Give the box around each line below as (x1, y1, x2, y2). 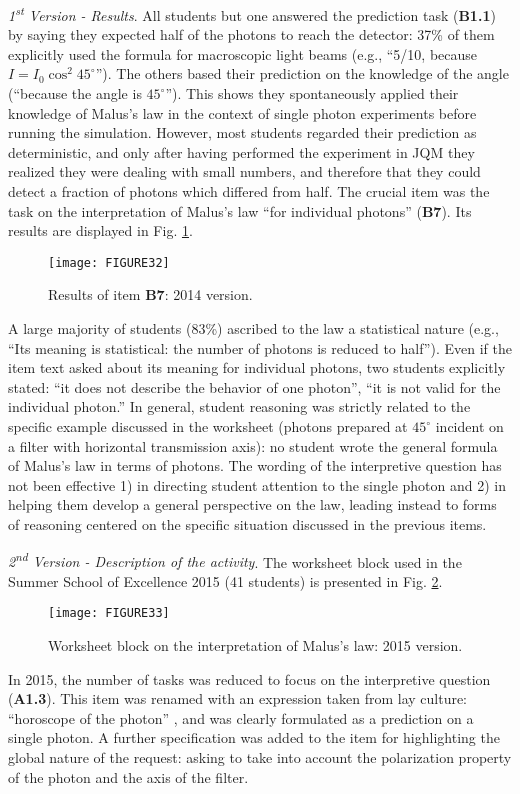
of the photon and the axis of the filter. (8, 766, 249, 787)
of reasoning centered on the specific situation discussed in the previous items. (8, 513, 487, 534)
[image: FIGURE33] (48, 606, 170, 621)
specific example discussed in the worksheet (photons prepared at (8, 416, 408, 436)
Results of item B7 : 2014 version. (48, 284, 253, 305)
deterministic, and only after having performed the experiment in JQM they (8, 141, 475, 162)
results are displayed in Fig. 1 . (8, 220, 193, 241)
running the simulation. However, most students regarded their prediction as (8, 122, 477, 143)
